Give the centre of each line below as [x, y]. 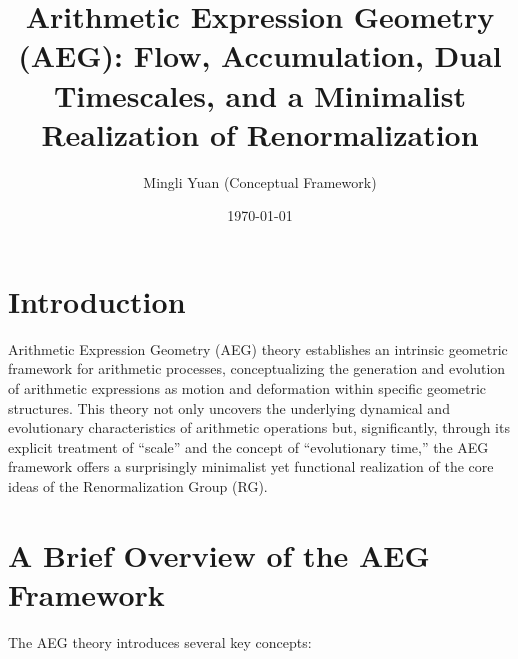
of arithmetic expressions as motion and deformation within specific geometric [247, 388]
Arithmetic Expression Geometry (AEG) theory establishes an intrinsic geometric [258, 348]
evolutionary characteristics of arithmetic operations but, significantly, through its [259, 427]
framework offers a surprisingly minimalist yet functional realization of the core [251, 466]
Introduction [97, 300]
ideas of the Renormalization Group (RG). [138, 485]
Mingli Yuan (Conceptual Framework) [260, 181]
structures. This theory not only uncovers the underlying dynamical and [229, 407]
